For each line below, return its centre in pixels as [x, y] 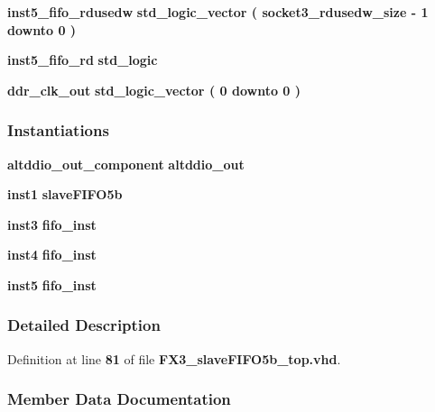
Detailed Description [84, 325]
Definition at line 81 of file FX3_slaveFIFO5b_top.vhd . [174, 358]
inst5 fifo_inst [52, 284]
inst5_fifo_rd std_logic [83, 60]
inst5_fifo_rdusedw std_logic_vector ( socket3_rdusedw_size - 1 [218, 12]
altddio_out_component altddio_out [126, 164]
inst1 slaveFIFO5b [65, 194]
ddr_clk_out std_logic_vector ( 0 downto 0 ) [154, 90]
